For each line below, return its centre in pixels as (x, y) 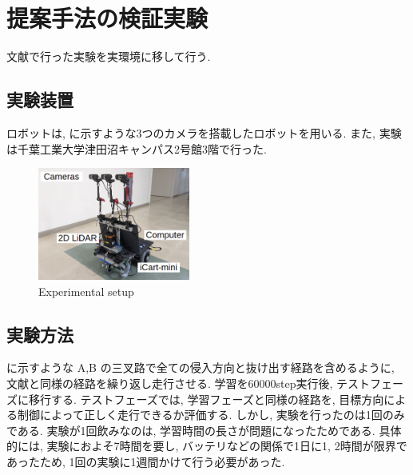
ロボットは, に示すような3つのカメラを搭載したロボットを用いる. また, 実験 (204, 132)
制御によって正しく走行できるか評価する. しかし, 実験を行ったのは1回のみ (211, 415)
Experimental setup (86, 291)
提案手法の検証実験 (107, 18)
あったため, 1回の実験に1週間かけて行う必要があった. (146, 461)
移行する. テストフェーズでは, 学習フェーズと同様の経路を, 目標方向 (206, 399)
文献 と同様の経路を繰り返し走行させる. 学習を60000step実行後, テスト (189, 383)
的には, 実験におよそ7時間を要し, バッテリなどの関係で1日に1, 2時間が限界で (207, 446)
